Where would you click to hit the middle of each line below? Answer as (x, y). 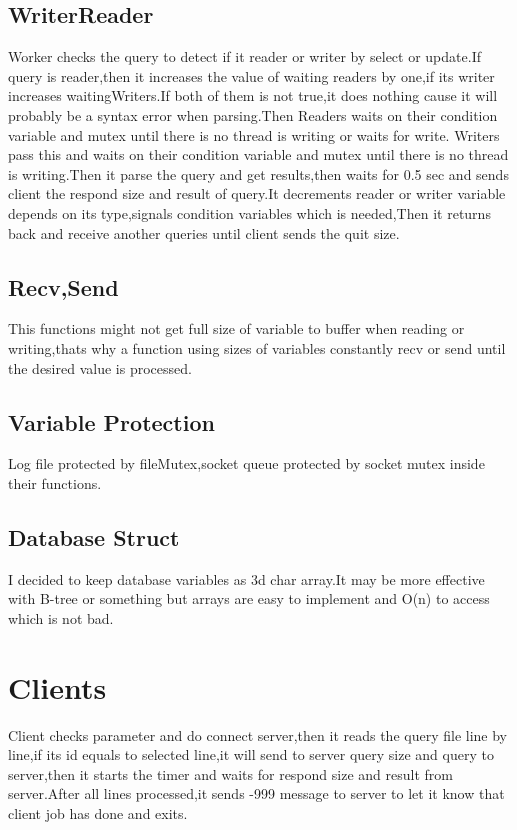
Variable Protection (111, 421)
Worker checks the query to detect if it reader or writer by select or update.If (244, 56)
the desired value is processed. (100, 367)
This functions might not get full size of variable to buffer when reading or (236, 328)
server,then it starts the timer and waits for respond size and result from (230, 773)
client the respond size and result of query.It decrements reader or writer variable (257, 193)
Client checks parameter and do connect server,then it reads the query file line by (257, 734)
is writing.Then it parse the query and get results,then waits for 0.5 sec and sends (258, 173)
